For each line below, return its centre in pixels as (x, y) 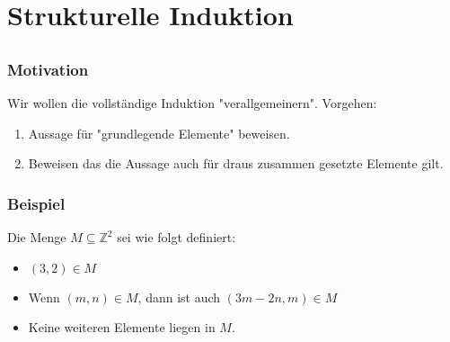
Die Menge (37, 237)
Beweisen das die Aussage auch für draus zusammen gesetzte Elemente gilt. (236, 163)
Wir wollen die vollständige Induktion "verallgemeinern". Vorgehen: (192, 103)
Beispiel (36, 203)
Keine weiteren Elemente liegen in (122, 327)
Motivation (48, 69)
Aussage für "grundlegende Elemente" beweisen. (159, 133)
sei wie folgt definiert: (176, 237)
